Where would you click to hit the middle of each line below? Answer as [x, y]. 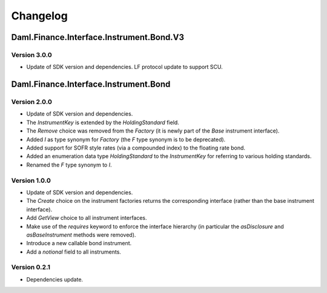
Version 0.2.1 [31, 268]
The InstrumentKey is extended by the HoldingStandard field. [103, 122]
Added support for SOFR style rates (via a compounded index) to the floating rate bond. [136, 148]
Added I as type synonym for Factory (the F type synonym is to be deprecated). [126, 139]
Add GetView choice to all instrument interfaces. [87, 218]
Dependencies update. [55, 279]
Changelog [39, 16]
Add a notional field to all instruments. [74, 252]
